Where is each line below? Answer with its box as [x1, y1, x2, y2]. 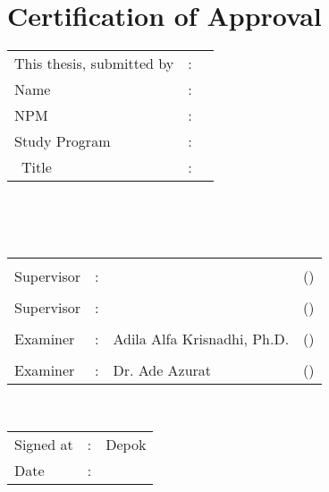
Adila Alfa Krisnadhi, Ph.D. [113, 328, 290, 350]
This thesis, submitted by [14, 53, 174, 74]
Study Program [14, 131, 111, 152]
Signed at [14, 433, 73, 454]
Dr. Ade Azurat [113, 360, 212, 381]
